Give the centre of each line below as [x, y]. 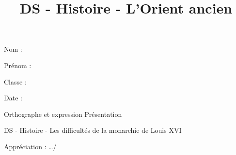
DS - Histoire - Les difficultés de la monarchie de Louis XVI [93, 130]
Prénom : [18, 65]
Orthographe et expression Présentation [63, 114]
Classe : [15, 81]
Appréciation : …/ [30, 146]
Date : [13, 98]
